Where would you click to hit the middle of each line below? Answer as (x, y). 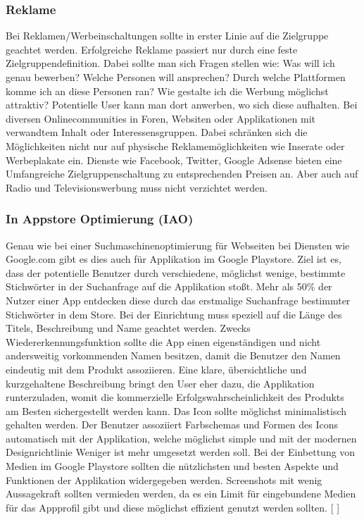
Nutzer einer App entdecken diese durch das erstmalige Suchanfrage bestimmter (178, 300)
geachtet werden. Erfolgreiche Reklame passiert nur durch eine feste (152, 49)
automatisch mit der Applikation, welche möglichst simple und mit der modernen (181, 438)
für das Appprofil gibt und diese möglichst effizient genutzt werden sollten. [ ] (173, 507)
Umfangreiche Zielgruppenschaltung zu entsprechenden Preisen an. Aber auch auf (182, 174)
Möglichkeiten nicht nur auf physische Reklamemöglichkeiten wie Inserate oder (175, 146)
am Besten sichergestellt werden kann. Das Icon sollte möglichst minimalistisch (176, 410)
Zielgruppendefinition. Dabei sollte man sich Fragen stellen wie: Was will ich (170, 63)
